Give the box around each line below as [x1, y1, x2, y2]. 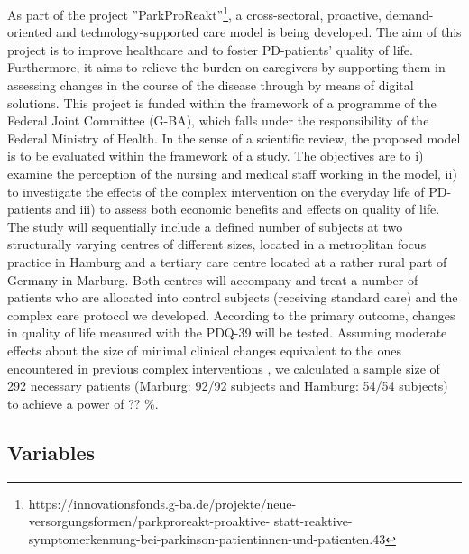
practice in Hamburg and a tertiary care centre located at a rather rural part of [7, 252, 447, 271]
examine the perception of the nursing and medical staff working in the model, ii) [7, 164, 457, 182]
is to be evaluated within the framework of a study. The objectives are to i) [7, 146, 424, 165]
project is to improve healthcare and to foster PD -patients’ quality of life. [7, 40, 413, 59]
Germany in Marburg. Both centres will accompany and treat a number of [7, 270, 418, 289]
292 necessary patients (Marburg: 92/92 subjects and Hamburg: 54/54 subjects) [7, 376, 448, 395]
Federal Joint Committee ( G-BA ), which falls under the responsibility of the [7, 111, 429, 130]
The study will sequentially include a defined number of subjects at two [7, 217, 403, 235]
